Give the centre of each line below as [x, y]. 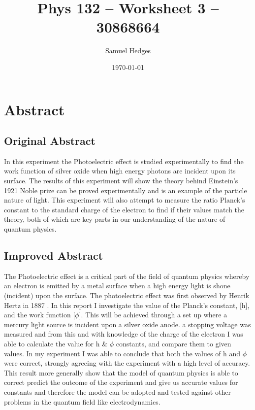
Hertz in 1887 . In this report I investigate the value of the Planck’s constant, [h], [127, 305]
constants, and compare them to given [174, 343]
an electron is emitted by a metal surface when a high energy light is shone [117, 286]
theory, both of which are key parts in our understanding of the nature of [115, 219]
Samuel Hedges [128, 51]
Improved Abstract [54, 256]
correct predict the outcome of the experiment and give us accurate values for [121, 382]
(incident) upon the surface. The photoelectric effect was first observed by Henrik [127, 295]
